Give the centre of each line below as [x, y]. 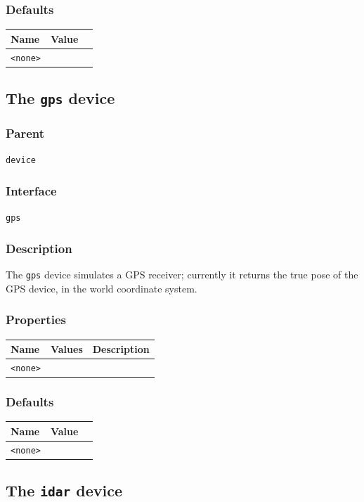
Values [66, 349]
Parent [25, 133]
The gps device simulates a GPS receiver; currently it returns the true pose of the [182, 275]
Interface [31, 190]
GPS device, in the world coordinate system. [102, 288]
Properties [36, 320]
